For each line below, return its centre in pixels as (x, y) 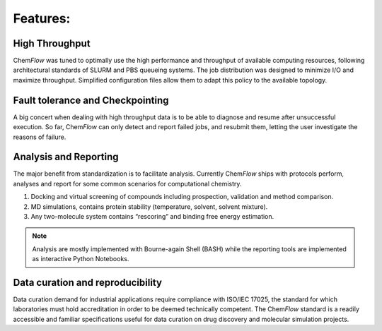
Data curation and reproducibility (88, 282)
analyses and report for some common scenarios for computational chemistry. (127, 183)
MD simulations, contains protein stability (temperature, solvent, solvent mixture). (149, 206)
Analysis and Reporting (66, 157)
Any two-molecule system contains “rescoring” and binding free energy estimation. (152, 216)
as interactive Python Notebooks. (81, 259)
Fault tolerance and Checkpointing (91, 100)
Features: (42, 18)
